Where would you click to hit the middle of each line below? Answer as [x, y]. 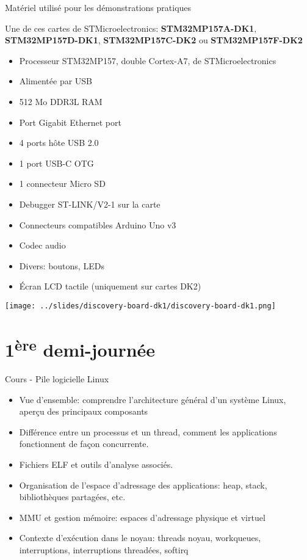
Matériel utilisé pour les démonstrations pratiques [98, 7]
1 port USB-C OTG [56, 163]
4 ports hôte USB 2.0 [59, 143]
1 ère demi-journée [80, 348]
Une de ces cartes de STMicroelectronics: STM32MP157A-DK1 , [131, 28]
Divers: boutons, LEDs [62, 265]
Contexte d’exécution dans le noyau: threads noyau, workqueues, [140, 538]
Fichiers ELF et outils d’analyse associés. [96, 464]
